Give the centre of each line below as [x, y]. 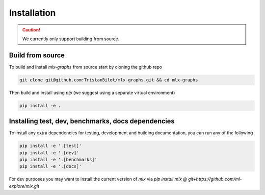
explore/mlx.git [24, 186]
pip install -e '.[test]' [51, 146]
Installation [32, 13]
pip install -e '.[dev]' [49, 153]
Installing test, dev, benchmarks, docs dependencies [92, 121]
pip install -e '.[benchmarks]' [58, 160]
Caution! [31, 30]
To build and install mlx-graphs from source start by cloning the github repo [86, 67]
